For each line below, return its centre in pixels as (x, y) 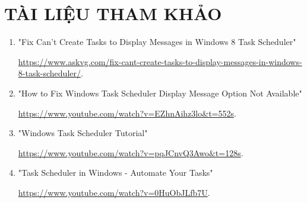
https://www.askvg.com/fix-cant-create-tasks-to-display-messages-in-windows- (160, 61)
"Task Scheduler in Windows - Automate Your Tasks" (115, 173)
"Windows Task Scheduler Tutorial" (83, 133)
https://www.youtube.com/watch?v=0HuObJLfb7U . (114, 192)
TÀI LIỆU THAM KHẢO (113, 13)
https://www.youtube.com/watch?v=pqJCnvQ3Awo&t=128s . (131, 152)
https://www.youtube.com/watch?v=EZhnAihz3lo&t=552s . (127, 113)
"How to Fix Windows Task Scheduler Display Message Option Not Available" (160, 93)
